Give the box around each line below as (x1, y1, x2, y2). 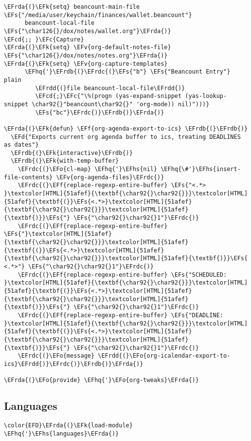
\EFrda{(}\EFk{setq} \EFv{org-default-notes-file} (4, 44, 171, 51)
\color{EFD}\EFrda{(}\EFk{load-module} (4, 422, 133, 429)
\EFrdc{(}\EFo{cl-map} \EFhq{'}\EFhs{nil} (18, 166, 157, 173)
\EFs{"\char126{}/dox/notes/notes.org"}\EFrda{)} (4, 52, 168, 59)
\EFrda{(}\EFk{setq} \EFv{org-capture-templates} (4, 60, 168, 67)
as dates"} (4, 141, 39, 149)
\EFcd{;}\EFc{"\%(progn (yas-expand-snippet (35, 93, 182, 100)
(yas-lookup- (185, 93, 227, 100)
